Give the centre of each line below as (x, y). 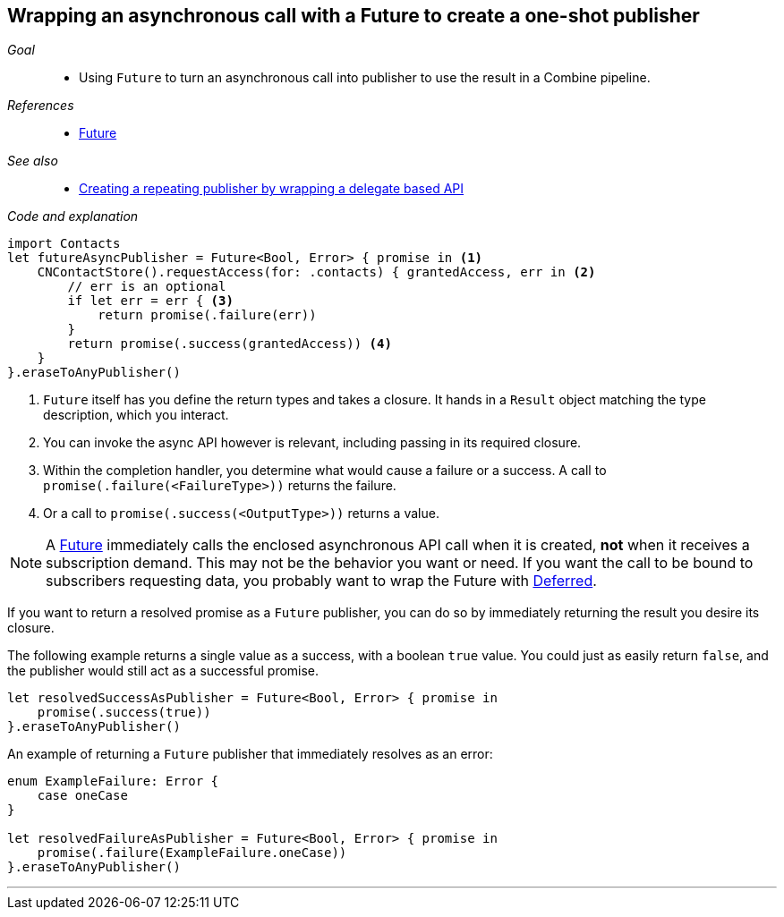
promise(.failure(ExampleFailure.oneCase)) (192, 853)
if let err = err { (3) (150, 301)
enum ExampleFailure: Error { (113, 781)
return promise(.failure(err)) (207, 315)
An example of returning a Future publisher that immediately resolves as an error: (250, 754)
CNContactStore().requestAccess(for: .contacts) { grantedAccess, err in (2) (316, 272)
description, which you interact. (136, 415)
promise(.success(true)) (124, 713)
